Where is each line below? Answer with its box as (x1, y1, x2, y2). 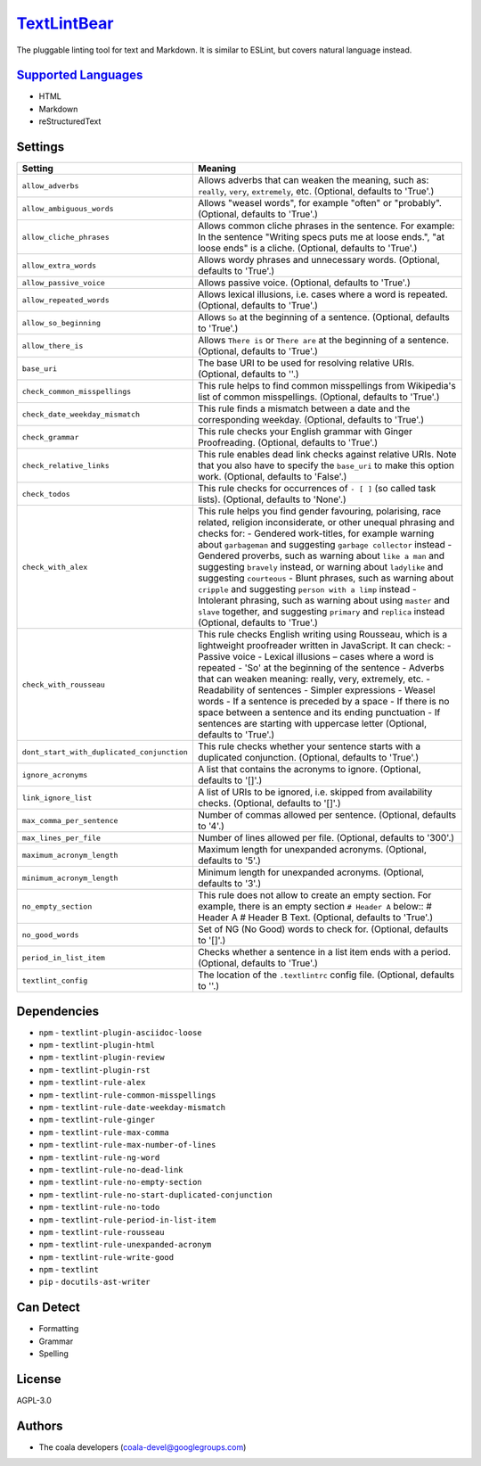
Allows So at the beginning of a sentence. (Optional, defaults (197, 311, 450, 324)
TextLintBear (16, 13, 114, 33)
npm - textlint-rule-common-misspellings (38, 1089, 216, 1100)
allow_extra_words (21, 260, 97, 270)
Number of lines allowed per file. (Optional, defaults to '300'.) (197, 832, 454, 844)
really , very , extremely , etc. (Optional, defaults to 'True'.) (197, 185, 435, 198)
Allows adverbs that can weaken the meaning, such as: (197, 174, 429, 186)
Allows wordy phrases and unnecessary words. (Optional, (197, 254, 440, 267)
